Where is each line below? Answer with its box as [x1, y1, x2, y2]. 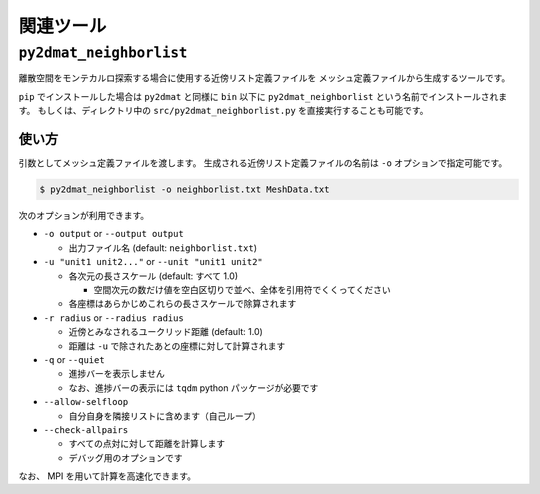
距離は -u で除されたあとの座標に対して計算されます [68, 340, 286, 352]
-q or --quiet [43, 353, 105, 365]
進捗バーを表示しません [68, 368, 165, 380]
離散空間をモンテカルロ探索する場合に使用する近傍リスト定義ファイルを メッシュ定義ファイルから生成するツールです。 [18, 72, 511, 84]
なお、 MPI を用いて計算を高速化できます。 [18, 470, 197, 482]
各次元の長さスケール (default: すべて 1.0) [68, 270, 239, 282]
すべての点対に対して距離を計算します [68, 438, 226, 450]
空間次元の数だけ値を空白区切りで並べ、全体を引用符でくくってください [93, 284, 391, 295]
